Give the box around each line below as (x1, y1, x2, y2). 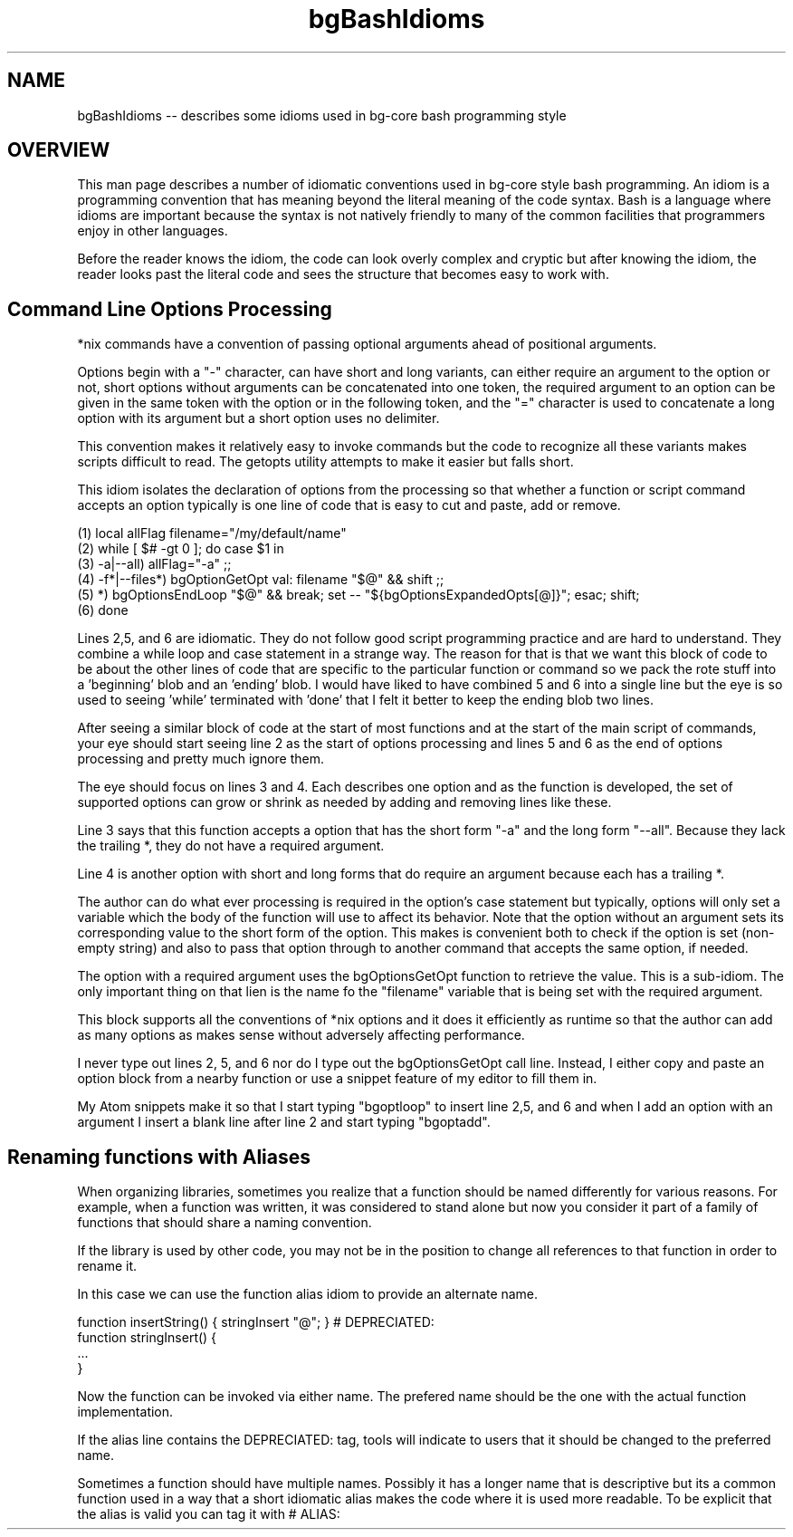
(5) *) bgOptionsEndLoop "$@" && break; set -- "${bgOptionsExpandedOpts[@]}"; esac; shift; (77, 587, 640, 603)
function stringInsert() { (77, 1330, 217, 1346)
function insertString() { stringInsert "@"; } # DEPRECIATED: (77, 1314, 435, 1330)
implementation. (77, 1404, 174, 1420)
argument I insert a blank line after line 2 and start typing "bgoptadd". (77, 1114, 491, 1130)
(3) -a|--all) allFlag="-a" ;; (77, 556, 232, 572)
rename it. (77, 1258, 138, 1274)
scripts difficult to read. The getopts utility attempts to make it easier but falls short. (77, 454, 574, 470)
